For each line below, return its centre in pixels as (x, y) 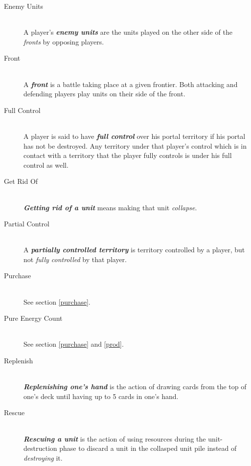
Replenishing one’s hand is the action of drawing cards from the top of (135, 387)
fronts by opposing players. (64, 41)
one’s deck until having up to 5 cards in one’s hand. (101, 396)
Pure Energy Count (33, 318)
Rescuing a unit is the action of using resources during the (115, 438)
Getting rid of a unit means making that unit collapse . (110, 207)
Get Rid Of (21, 181)
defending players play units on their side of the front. (104, 94)
